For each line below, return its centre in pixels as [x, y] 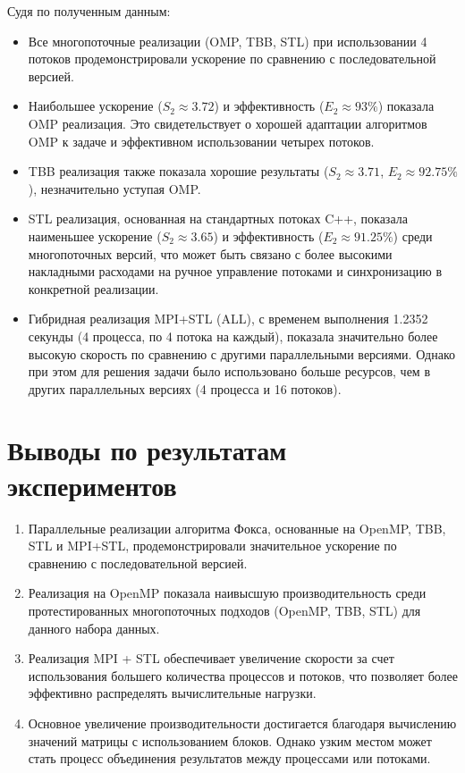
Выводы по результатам [147, 450]
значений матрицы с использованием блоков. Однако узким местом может [230, 740]
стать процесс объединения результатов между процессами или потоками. [229, 758]
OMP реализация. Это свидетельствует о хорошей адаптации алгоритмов [228, 123]
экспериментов [92, 485]
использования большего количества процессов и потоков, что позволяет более [243, 675]
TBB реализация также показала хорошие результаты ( [178, 171]
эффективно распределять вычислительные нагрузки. [172, 693]
